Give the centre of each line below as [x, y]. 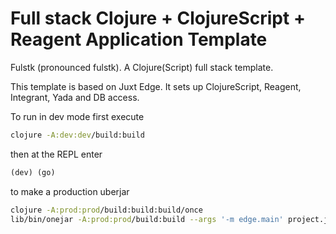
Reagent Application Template [139, 39]
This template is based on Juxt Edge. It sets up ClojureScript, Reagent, [156, 86]
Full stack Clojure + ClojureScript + [158, 18]
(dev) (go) [33, 172]
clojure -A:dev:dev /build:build [77, 135]
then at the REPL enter [56, 154]
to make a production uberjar [70, 191]
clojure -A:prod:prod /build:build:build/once [106, 210]
